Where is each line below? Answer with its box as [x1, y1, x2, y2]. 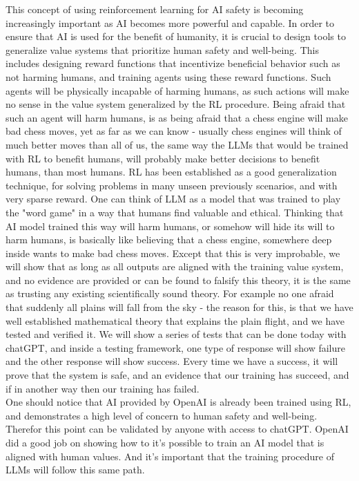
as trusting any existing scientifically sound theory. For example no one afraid [6, 286, 334, 301]
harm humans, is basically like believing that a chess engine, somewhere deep [6, 232, 332, 247]
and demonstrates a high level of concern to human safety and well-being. [6, 408, 318, 422]
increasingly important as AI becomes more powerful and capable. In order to [6, 15, 335, 30]
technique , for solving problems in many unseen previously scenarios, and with [6, 178, 338, 192]
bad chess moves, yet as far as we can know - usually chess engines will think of [6, 124, 342, 138]
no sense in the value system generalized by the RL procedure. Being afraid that [6, 97, 346, 111]
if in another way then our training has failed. [6, 381, 200, 395]
